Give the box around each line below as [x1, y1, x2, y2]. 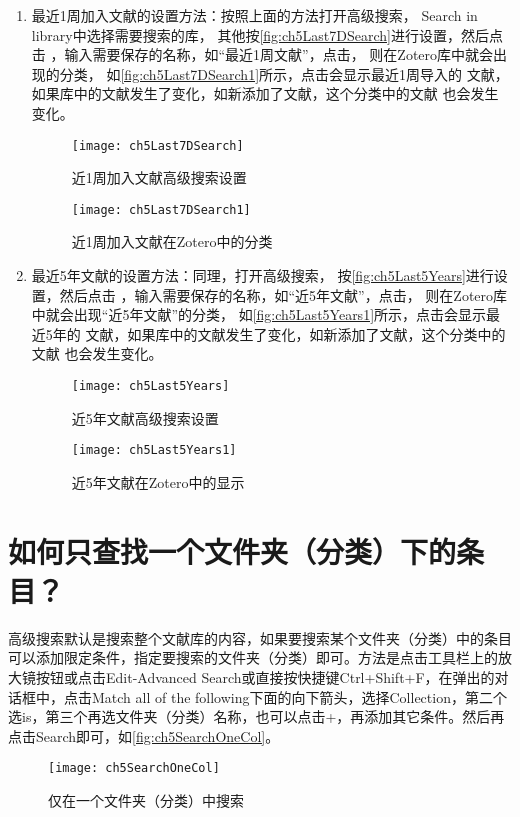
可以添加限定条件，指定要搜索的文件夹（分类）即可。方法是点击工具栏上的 [8, 647, 498, 668]
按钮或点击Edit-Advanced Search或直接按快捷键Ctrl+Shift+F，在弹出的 [35, 667, 495, 688]
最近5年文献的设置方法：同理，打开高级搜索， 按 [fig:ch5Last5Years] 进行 [31, 265, 494, 286]
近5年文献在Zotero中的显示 [71, 471, 245, 492]
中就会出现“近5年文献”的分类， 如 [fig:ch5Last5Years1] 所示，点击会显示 [31, 304, 487, 325]
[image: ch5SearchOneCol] [48, 761, 220, 776]
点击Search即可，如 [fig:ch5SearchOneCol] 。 [8, 725, 280, 746]
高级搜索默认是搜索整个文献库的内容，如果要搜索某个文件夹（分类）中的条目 [8, 627, 512, 648]
